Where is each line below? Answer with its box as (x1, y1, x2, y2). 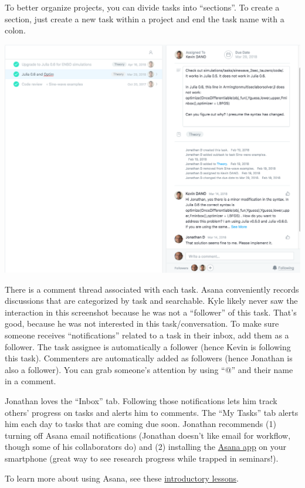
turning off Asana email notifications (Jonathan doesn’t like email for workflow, (5, 429, 291, 441)
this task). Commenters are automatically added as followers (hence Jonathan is (5, 352, 293, 364)
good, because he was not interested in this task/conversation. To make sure (5, 317, 279, 330)
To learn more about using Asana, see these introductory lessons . (5, 472, 239, 484)
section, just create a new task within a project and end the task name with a (5, 12, 284, 25)
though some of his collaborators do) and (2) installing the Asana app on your (5, 440, 287, 453)
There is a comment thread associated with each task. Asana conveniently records (5, 283, 299, 295)
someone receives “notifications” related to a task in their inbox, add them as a (5, 329, 289, 341)
